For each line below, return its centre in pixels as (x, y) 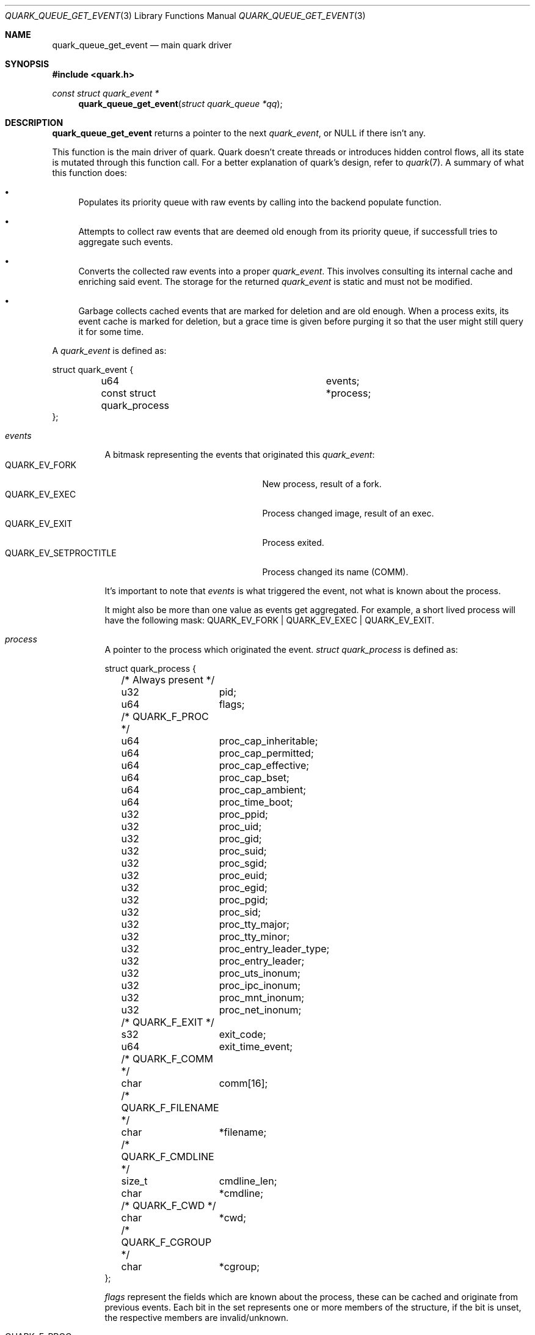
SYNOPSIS (27, 64)
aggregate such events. (126, 242)
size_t (134, 1181)
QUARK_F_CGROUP (166, 1242)
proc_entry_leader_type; (274, 949)
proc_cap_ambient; (263, 790)
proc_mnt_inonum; (261, 998)
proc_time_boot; (256, 802)
